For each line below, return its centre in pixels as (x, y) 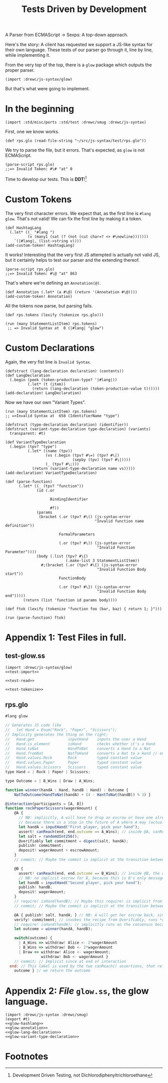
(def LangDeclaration (28, 375)
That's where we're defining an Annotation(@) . (53, 283)
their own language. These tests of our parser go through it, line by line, (79, 50)
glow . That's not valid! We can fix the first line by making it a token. (74, 219)
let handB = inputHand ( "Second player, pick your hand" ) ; (80, 883)
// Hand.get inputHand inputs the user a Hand (76, 739)
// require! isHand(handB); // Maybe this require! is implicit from (88, 901)
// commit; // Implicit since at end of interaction (70, 961)
